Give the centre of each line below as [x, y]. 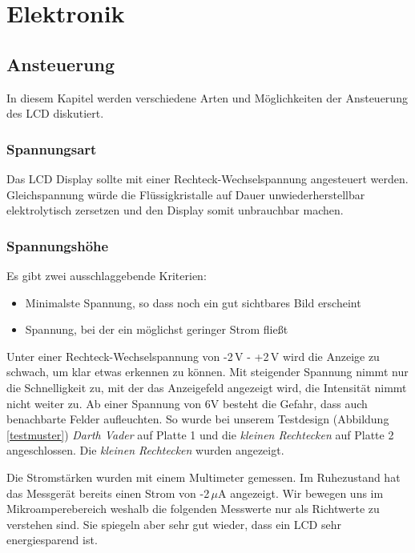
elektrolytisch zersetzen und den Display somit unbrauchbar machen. [175, 210]
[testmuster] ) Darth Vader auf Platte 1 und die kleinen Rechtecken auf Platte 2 [200, 434]
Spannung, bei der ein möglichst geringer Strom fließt [157, 329]
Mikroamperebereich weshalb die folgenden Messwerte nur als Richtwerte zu [193, 509]
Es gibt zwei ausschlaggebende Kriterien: [107, 275]
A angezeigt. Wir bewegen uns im [300, 493]
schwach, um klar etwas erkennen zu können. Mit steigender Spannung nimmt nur [207, 372]
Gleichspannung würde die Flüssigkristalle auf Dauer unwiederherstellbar [186, 194]
